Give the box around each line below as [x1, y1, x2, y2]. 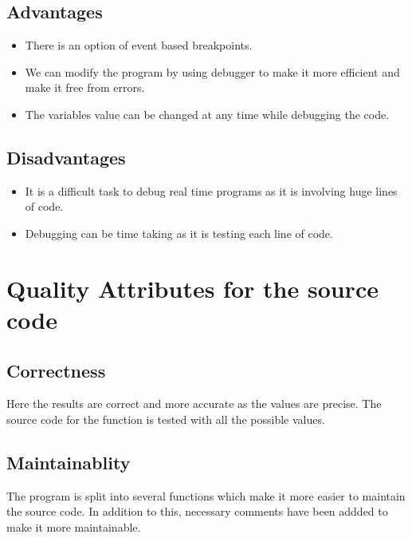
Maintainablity [6, 449, 131, 474]
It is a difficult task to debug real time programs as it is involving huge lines [25, 182, 398, 199]
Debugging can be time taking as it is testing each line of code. [25, 224, 333, 241]
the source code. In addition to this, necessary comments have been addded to [6, 503, 388, 520]
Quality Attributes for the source [6, 271, 379, 304]
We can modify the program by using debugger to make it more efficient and [25, 63, 400, 80]
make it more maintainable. [6, 518, 141, 535]
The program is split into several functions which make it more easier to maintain [6, 487, 406, 504]
